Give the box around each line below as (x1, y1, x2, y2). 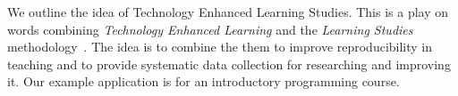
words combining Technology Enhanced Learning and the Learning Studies (7, 20, 413, 38)
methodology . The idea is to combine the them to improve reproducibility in (7, 37, 433, 56)
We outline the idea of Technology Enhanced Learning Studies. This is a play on (7, 3, 449, 20)
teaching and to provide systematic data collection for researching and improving (7, 54, 451, 73)
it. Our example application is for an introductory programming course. (7, 72, 400, 91)
